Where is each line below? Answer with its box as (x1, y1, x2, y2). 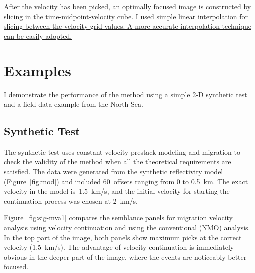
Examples (4, 60, 71, 80)
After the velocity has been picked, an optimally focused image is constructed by (4, 1, 251, 11)
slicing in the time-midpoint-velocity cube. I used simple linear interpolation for (4, 11, 248, 21)
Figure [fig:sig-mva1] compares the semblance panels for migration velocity (4, 212, 233, 223)
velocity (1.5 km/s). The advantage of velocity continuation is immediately (4, 242, 234, 252)
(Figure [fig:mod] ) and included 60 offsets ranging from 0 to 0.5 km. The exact (4, 176, 248, 186)
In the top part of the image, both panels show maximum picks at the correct (4, 232, 242, 242)
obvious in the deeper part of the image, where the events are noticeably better (4, 251, 247, 262)
